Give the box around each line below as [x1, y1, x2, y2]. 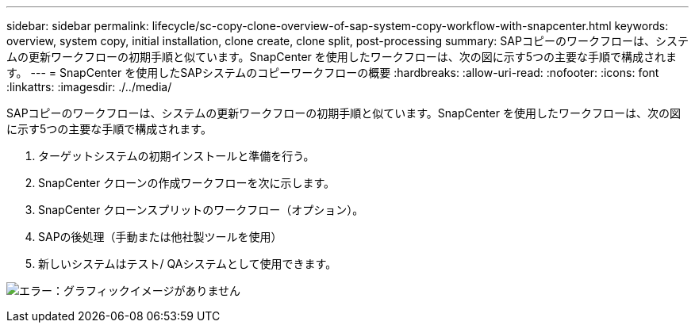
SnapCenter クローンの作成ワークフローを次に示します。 [38, 176, 336, 189]
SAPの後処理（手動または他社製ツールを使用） [38, 230, 282, 243]
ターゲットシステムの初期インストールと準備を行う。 [38, 149, 315, 163]
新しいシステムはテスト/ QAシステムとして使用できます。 [38, 257, 337, 270]
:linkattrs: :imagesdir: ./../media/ [6, 80, 172, 94]
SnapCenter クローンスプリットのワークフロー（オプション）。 [38, 203, 364, 216]
